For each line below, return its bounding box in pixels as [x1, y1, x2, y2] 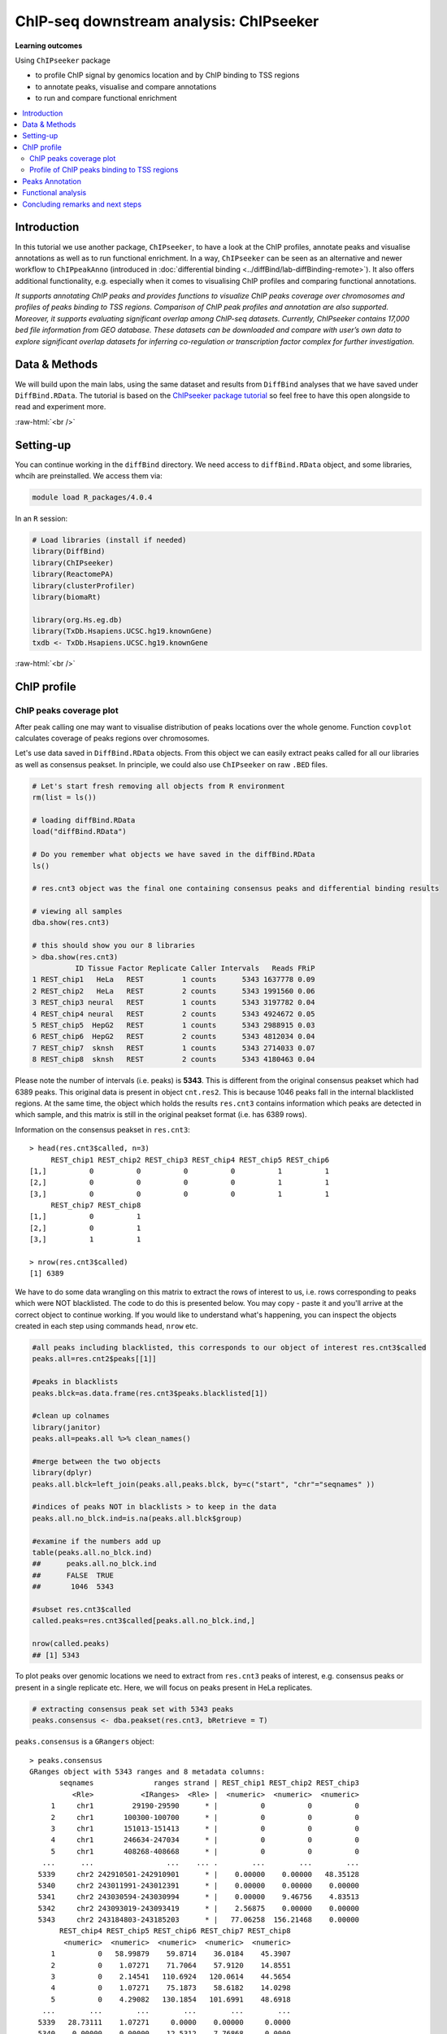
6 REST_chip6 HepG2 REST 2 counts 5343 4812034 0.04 [32, 1032, 315, 1041]
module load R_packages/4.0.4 [32, 493, 153, 502]
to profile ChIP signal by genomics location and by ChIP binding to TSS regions [35, 70, 300, 81]
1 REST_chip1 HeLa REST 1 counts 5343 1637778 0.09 [32, 975, 315, 984]
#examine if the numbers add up [32, 1536, 162, 1546]
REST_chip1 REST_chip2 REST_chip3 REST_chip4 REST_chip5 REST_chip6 [50, 1155, 330, 1164]
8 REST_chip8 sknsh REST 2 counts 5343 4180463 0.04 [32, 1054, 315, 1064]
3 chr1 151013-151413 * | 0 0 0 [50, 1823, 360, 1833]
